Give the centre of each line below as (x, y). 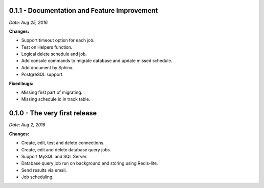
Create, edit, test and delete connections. (63, 143)
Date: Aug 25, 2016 (28, 22)
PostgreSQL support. (42, 74)
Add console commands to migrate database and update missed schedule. (97, 61)
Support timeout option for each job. (58, 40)
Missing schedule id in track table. (56, 99)
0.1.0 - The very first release (53, 113)
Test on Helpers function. (47, 47)
